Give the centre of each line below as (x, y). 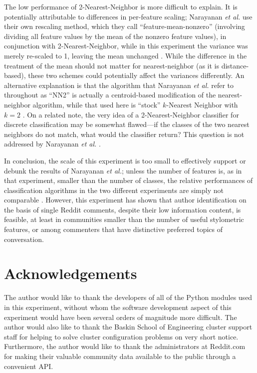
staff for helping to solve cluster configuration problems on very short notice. (121, 336)
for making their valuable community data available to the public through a (120, 356)
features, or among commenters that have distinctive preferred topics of (114, 229)
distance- (235, 65)
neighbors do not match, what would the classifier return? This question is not (124, 134)
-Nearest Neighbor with (202, 104)
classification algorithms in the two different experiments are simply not (114, 190)
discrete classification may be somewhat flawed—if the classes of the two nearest (127, 124)
